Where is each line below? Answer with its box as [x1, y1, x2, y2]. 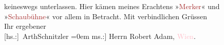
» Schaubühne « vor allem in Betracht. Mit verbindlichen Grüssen [4, 11, 207, 21]
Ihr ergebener [4, 21, 46, 31]
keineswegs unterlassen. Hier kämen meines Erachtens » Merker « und [4, 1, 220, 11]
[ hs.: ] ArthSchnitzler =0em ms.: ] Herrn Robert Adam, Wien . [4, 30, 196, 41]
